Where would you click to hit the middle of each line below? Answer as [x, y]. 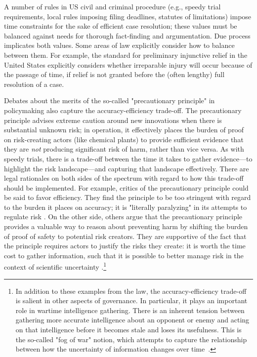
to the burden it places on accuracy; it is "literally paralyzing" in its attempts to [126, 207]
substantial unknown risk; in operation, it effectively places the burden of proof [124, 130]
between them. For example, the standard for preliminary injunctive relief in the [126, 55]
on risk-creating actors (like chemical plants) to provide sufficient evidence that [124, 139]
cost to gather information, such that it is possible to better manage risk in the [124, 255]
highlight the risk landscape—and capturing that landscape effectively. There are [127, 168]
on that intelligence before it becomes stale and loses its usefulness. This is [128, 330]
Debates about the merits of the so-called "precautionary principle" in [109, 100]
